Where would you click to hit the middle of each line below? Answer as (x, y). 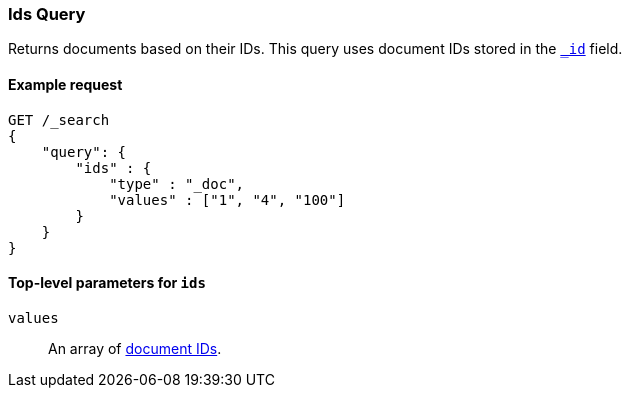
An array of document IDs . (135, 348)
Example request (65, 84)
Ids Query (47, 14)
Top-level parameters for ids (107, 283)
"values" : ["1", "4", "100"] (227, 199)
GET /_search (59, 119)
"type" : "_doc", (177, 183)
